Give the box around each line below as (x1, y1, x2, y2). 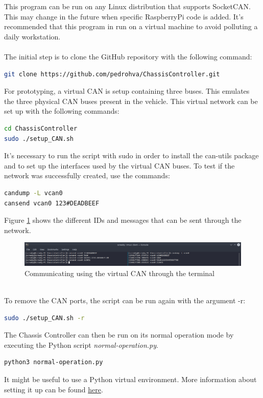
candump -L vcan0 (4, 189, 63, 197)
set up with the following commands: (4, 106, 119, 116)
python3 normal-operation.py (4, 359, 103, 366)
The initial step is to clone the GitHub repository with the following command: (4, 51, 252, 61)
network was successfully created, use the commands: (4, 170, 170, 181)
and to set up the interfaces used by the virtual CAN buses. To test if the (4, 160, 235, 171)
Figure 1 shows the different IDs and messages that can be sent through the (4, 215, 242, 225)
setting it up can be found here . (4, 384, 103, 394)
